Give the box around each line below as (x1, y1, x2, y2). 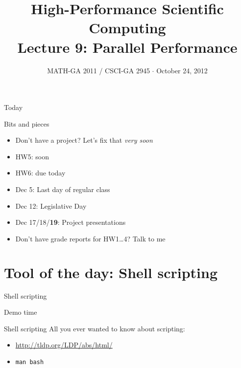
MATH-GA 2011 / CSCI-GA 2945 (47, 65, 150, 75)
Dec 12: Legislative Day (15, 200, 87, 211)
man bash (15, 358, 44, 366)
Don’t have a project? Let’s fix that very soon (15, 135, 153, 145)
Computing (89, 18, 166, 38)
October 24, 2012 (156, 65, 208, 75)
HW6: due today (15, 168, 66, 178)
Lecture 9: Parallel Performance (17, 37, 238, 57)
